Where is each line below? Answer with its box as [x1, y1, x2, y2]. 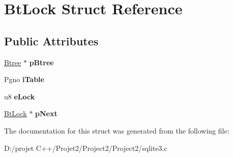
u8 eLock [4, 91, 35, 101]
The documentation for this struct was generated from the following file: [4, 125, 229, 136]
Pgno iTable [4, 74, 44, 85]
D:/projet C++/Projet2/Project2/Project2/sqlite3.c [4, 142, 167, 153]
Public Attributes [4, 33, 99, 48]
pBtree [29, 57, 54, 67]
